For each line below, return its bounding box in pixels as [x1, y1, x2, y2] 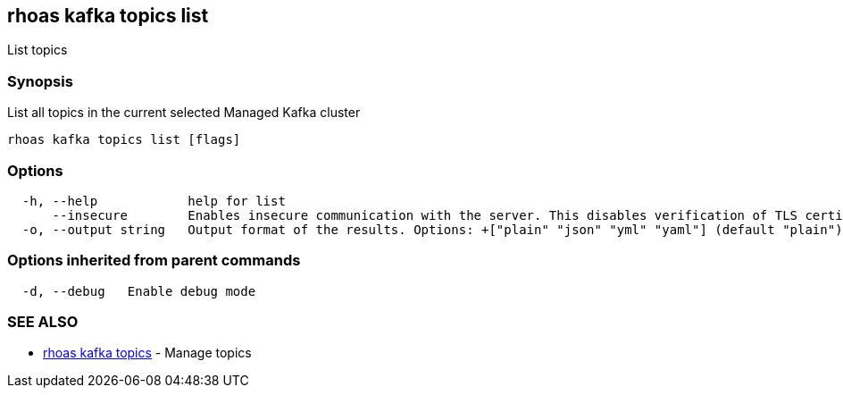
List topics [7, 42, 68, 58]
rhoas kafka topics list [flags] [7, 132, 241, 147]
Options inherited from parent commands [7, 251, 301, 270]
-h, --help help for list [21, 193, 286, 208]
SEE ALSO [7, 313, 79, 332]
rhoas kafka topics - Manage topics [43, 345, 252, 361]
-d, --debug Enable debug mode [21, 283, 256, 298]
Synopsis [7, 71, 73, 90]
